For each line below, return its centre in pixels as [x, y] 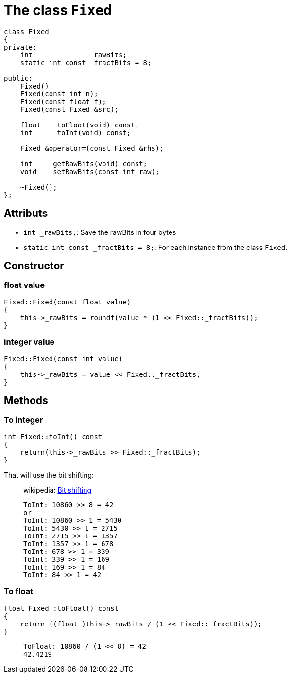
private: [20, 47]
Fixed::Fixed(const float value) [68, 302]
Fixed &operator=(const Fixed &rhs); [92, 148]
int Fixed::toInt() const [53, 436]
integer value [29, 342]
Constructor [34, 266]
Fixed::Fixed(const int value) [63, 359]
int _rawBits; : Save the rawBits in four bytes [100, 232]
